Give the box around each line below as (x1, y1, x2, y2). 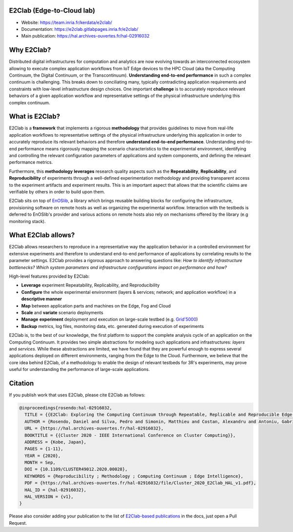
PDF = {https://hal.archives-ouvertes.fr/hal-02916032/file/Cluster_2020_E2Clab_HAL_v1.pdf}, (24, 480, 256, 486)
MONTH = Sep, (24, 460, 56, 466)
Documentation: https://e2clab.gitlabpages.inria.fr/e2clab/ (21, 26, 139, 32)
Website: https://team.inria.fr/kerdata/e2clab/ (21, 20, 112, 25)
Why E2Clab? (9, 46, 51, 54)
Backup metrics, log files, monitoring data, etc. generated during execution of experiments (21, 323, 204, 329)
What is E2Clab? (9, 112, 61, 121)
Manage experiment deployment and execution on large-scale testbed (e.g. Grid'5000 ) (21, 316, 198, 322)
